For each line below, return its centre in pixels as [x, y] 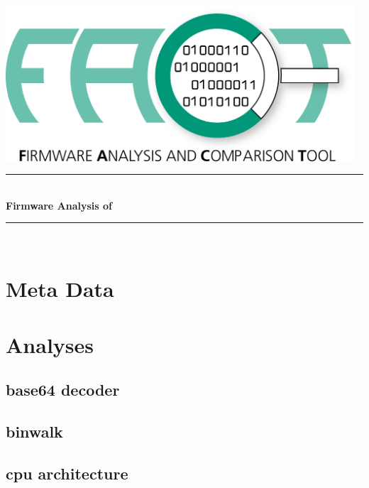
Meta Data [60, 289]
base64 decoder [63, 390]
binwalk [34, 431]
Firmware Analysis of [59, 205]
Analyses [50, 344]
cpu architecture [67, 473]
